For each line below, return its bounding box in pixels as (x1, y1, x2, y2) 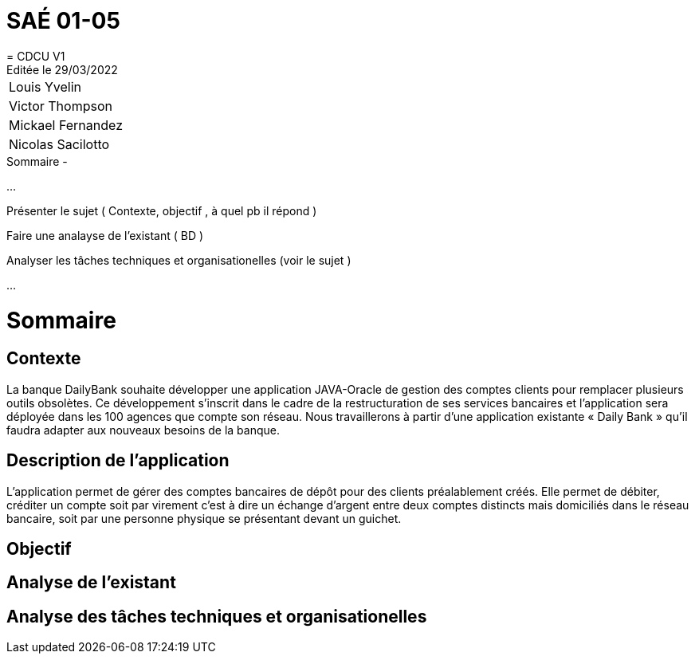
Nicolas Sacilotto (9, 136, 110, 152)
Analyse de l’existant (6, 572, 176, 593)
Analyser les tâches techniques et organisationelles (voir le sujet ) (6, 253, 351, 267)
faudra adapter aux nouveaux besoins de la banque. (6, 422, 280, 437)
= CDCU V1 (6, 49, 65, 63)
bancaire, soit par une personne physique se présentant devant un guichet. (6, 511, 402, 525)
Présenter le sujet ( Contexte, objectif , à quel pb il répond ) (6, 203, 317, 218)
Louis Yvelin (9, 78, 81, 95)
